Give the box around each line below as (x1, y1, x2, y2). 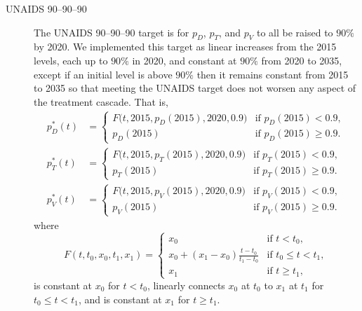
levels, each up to (34, 53, 108, 67)
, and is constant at (78, 291, 162, 306)
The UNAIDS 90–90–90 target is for (34, 25, 189, 39)
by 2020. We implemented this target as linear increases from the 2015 (34, 39, 337, 54)
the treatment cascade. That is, (34, 94, 168, 109)
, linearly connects (147, 277, 225, 292)
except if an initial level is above (34, 67, 173, 81)
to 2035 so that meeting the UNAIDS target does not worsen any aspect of (34, 81, 356, 95)
